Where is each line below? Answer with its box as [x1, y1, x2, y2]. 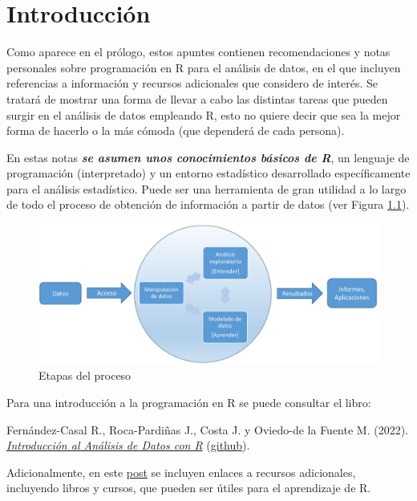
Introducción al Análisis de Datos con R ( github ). [6, 437, 250, 454]
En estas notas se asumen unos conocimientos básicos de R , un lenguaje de [6, 149, 410, 165]
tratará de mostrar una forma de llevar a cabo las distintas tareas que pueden [6, 90, 388, 107]
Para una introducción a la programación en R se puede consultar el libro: [6, 393, 371, 410]
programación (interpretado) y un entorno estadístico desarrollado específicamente [6, 165, 411, 181]
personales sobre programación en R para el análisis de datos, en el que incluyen [6, 59, 401, 75]
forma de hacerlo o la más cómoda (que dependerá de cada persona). [6, 122, 345, 139]
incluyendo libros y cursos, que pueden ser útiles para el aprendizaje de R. [6, 479, 371, 496]
